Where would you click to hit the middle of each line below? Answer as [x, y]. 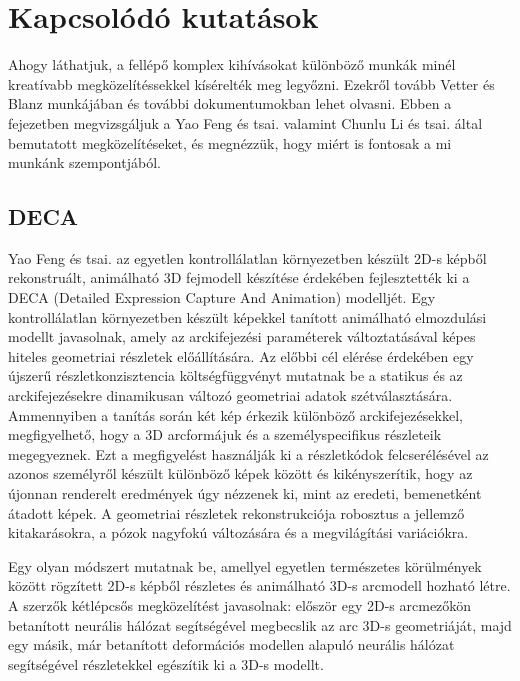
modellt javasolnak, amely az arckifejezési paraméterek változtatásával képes [242, 336]
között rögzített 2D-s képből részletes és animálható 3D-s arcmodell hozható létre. [259, 585]
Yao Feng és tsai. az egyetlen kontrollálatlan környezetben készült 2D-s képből [247, 257]
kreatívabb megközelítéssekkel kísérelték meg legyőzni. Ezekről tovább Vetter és [251, 83]
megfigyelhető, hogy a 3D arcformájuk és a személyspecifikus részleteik [225, 434]
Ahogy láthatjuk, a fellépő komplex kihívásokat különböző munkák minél [232, 64]
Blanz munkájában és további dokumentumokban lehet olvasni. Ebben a [230, 103]
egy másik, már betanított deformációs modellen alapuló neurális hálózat [231, 644]
